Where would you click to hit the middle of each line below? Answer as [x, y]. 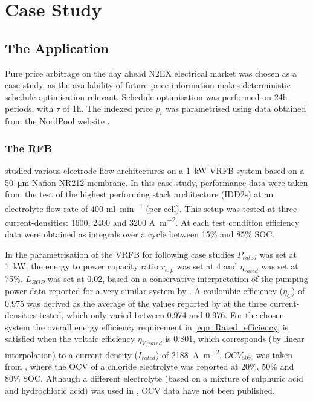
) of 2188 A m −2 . [189, 354]
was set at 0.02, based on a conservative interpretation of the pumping [178, 279]
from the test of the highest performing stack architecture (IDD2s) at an [139, 194]
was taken [274, 354]
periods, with [29, 108]
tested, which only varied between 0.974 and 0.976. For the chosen [162, 315]
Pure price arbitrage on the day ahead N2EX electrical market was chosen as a [151, 73]
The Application [57, 47]
